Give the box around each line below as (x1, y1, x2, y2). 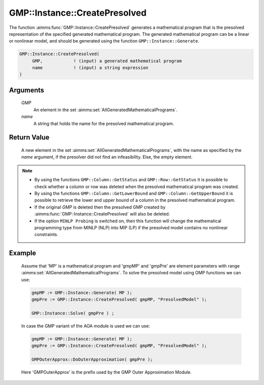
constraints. (34, 232, 59, 238)
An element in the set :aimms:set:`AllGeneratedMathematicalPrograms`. (33, 107, 178, 113)
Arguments (9, 86, 44, 94)
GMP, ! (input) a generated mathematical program (32, 58, 182, 64)
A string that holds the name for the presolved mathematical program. (33, 120, 175, 126)
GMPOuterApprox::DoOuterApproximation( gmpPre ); (31, 357, 153, 362)
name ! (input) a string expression (32, 65, 149, 71)
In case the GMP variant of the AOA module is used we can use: (21, 323, 150, 329)
